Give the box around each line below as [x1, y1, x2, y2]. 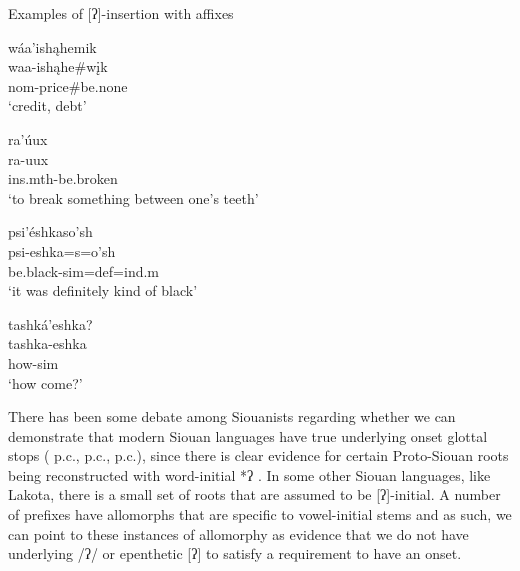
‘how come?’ [8, 372, 83, 393]
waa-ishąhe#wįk [8, 56, 108, 77]
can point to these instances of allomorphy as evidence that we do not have [8, 523, 469, 544]
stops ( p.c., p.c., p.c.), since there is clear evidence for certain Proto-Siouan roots [8, 445, 509, 466]
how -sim [8, 352, 59, 373]
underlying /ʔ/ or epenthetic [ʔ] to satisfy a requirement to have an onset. [8, 543, 462, 564]
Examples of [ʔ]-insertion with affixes [8, 3, 234, 23]
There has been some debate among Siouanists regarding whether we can [8, 406, 456, 427]
